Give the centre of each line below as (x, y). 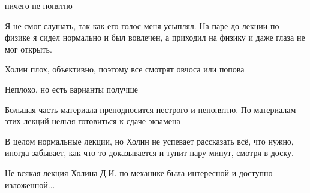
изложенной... (30, 184)
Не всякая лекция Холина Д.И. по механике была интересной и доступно (139, 172)
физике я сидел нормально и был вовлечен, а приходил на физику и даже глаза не (155, 37)
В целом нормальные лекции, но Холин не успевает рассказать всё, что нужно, (149, 141)
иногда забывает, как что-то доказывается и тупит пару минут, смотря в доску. (149, 153)
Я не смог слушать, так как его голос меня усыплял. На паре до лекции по (142, 25)
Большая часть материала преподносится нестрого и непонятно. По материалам (151, 109)
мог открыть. (28, 49)
